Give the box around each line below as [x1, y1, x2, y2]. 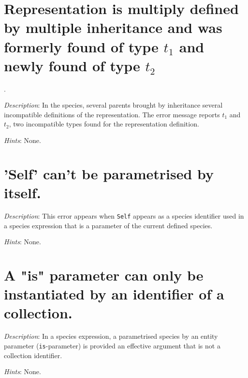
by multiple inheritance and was [4, 17, 222, 37]
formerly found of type [4, 36, 159, 56]
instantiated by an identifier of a [4, 284, 224, 304]
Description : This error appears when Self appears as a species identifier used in [4, 210, 244, 220]
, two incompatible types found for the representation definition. [9, 119, 199, 129]
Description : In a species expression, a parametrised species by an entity [4, 331, 218, 341]
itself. [4, 183, 41, 203]
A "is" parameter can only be [4, 265, 204, 284]
